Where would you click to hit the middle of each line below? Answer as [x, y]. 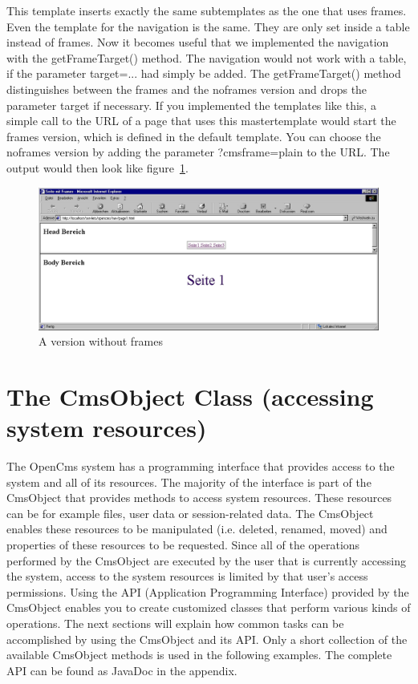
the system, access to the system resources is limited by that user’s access [187, 576]
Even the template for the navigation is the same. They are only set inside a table [208, 26]
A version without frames [101, 341]
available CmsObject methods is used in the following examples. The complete [199, 655]
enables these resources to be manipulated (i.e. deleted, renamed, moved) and [197, 529]
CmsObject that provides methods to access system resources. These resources [199, 498]
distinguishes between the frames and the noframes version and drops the [187, 89]
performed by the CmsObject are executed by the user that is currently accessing [206, 560]
